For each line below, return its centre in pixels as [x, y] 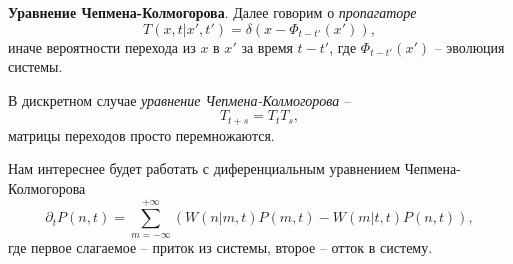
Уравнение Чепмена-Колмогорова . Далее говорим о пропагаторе [212, 12]
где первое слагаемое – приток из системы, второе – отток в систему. [220, 246]
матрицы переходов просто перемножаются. [141, 134]
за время [267, 46]
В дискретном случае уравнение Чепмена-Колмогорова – [180, 99]
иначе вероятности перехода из [102, 46]
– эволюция [469, 46]
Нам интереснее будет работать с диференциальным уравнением [204, 168]
